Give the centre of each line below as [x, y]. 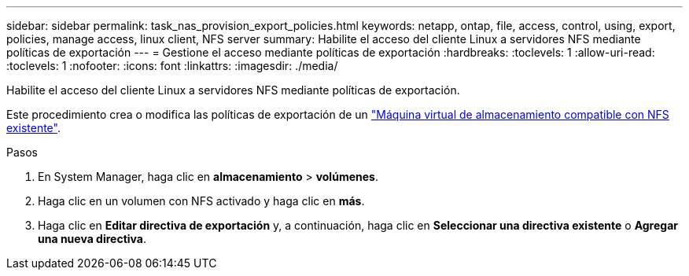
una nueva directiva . [92, 239]
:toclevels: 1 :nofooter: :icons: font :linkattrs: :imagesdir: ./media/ [172, 66]
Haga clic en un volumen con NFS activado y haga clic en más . [201, 201]
